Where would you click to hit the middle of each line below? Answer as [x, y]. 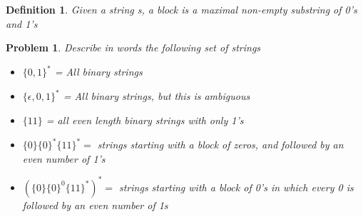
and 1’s [22, 23]
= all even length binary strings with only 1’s [145, 120]
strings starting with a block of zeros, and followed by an [220, 145]
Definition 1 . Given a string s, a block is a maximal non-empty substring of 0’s [181, 9]
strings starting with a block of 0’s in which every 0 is [236, 187]
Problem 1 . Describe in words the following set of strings [133, 47]
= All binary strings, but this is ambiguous [157, 96]
